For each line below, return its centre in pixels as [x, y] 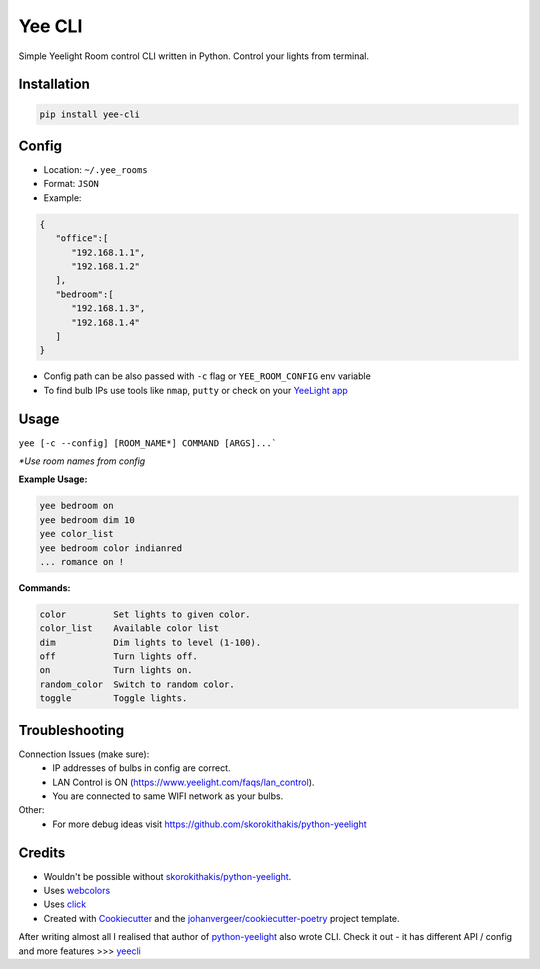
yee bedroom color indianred [111, 548]
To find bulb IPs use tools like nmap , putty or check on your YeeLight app [196, 390]
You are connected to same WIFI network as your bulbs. [168, 796]
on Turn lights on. [116, 670]
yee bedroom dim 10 [87, 519]
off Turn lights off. [119, 656]
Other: [31, 810]
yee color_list [76, 534]
